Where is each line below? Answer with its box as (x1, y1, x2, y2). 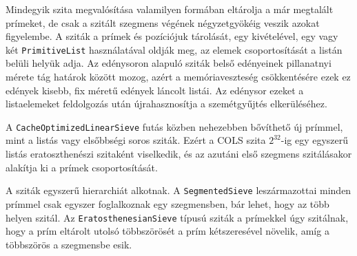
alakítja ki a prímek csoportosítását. (6, 160, 158, 174)
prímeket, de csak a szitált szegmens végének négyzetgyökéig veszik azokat (6, 15, 320, 30)
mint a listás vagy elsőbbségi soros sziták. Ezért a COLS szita (6, 133, 266, 147)
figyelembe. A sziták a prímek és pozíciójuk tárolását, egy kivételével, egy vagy (6, 29, 338, 43)
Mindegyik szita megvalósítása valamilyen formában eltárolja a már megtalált (6, 2, 334, 16)
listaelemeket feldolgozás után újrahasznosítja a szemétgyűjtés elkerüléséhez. (6, 96, 327, 111)
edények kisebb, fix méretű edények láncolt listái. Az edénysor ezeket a (6, 83, 304, 97)
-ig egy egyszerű (280, 133, 349, 147)
